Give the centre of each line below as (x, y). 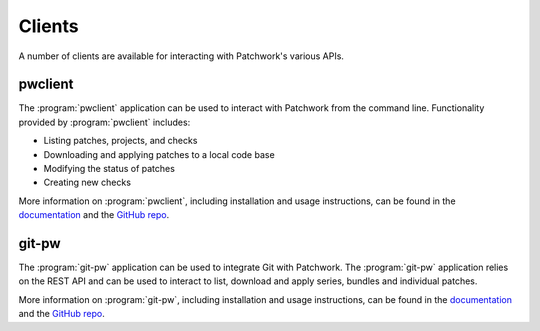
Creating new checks (87, 182)
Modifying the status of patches (109, 169)
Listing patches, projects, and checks (120, 141)
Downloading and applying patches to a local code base (159, 154)
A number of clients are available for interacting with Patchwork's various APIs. (181, 56)
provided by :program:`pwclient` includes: (104, 122)
